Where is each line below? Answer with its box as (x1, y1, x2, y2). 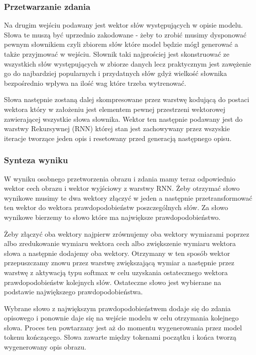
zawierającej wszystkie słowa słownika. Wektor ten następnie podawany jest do (4, 113, 243, 124)
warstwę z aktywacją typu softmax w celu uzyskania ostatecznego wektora (4, 267, 228, 277)
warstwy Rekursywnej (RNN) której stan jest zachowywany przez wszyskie (4, 123, 230, 134)
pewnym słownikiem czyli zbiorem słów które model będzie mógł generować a (4, 39, 238, 49)
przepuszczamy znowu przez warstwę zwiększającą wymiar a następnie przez (4, 257, 235, 268)
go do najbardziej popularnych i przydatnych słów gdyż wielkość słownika (4, 68, 227, 78)
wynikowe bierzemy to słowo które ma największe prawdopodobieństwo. (4, 212, 221, 222)
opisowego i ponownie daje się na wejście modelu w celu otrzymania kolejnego (4, 313, 239, 323)
